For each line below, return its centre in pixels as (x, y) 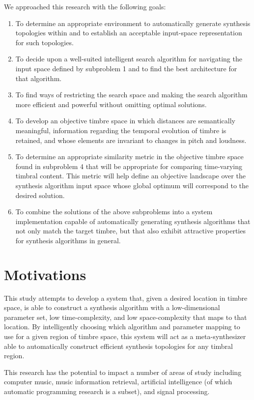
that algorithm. (39, 78)
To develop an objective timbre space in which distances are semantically (125, 121)
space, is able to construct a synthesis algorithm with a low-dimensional (112, 307)
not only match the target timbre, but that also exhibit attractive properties (130, 231)
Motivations (45, 274)
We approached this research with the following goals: (85, 6)
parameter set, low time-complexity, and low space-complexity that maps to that (126, 317)
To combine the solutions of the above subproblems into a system (114, 212)
